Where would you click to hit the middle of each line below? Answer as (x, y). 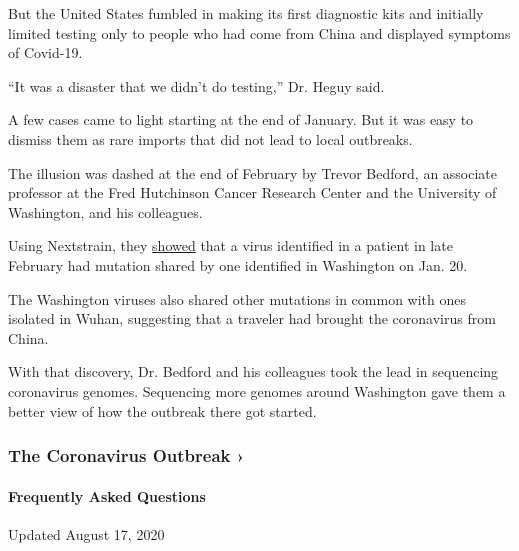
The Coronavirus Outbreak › (126, 455)
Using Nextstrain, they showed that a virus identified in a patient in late (230, 245)
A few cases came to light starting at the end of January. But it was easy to (241, 119)
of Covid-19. (45, 52)
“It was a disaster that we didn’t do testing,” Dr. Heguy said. (196, 85)
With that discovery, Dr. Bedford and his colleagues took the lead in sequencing (253, 371)
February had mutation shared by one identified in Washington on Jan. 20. (238, 264)
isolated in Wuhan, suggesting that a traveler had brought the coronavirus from (252, 318)
